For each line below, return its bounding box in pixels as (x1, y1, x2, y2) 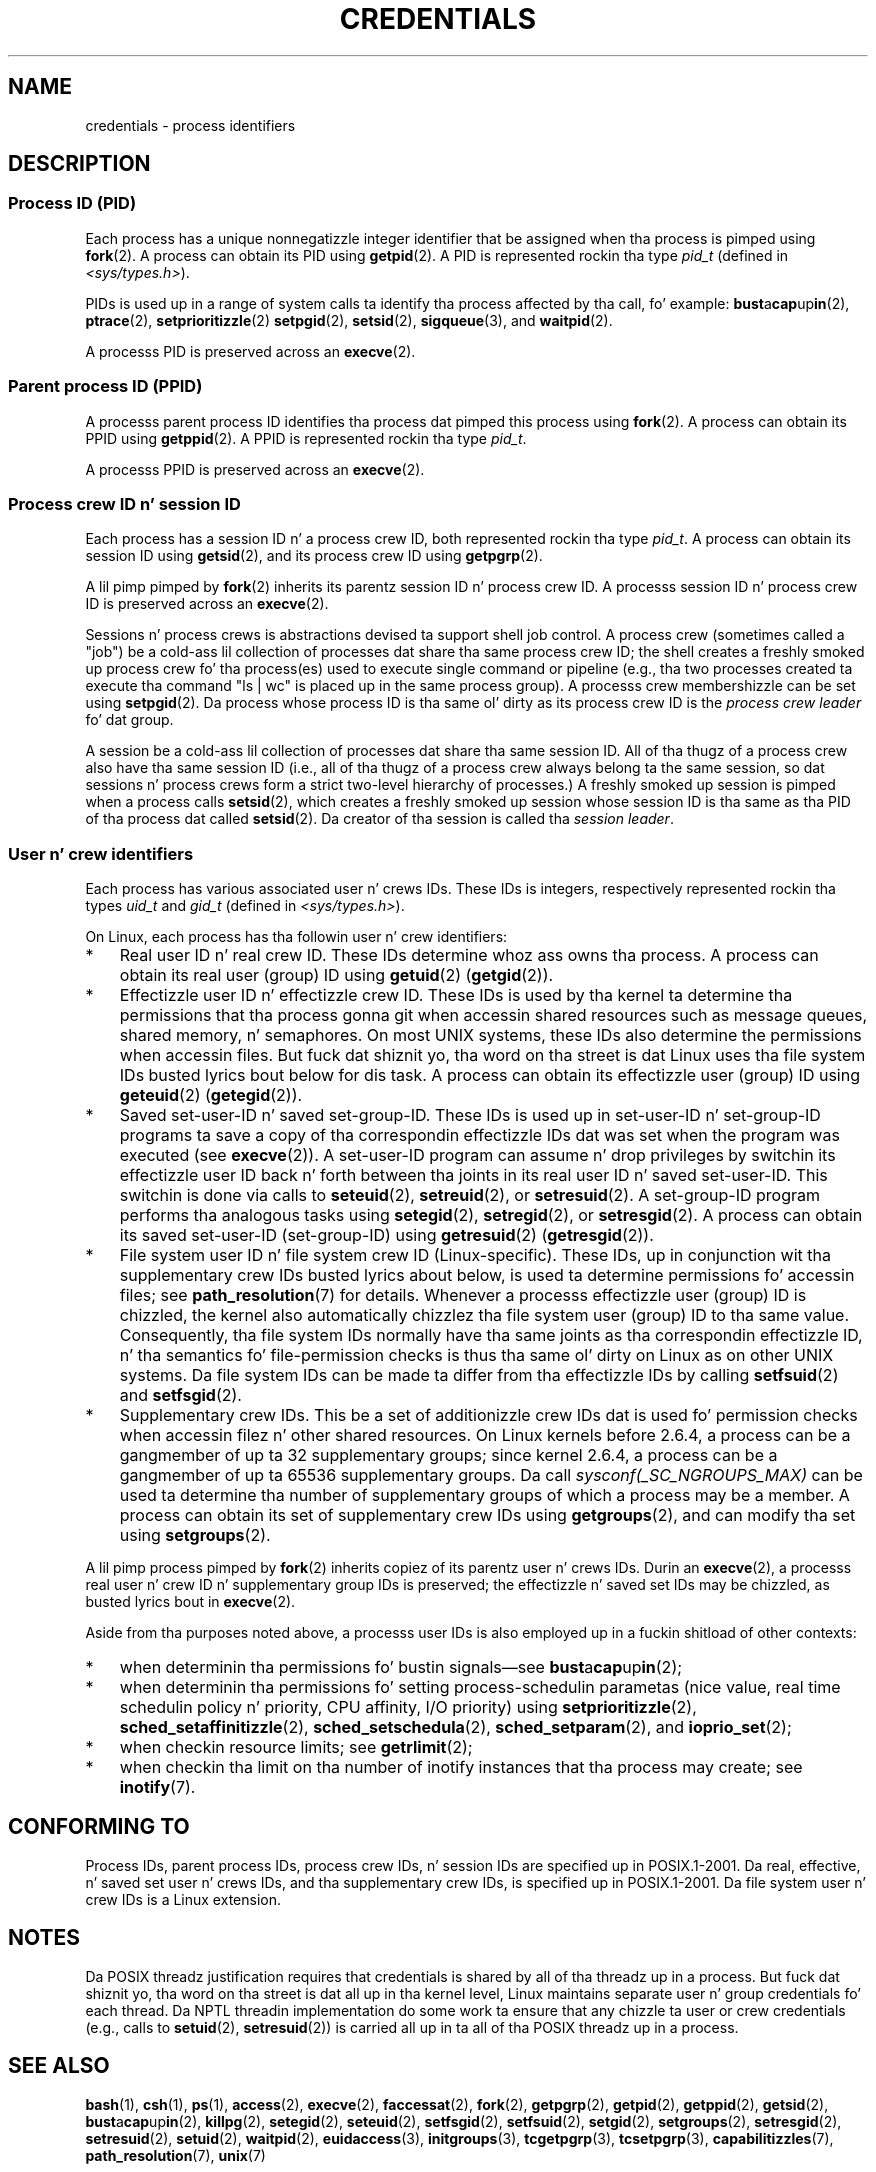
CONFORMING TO (8, 1814, 190, 1840)
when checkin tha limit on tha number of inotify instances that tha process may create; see (119, 1757, 803, 1778)
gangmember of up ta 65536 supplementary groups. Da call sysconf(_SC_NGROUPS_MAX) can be (119, 1465, 863, 1486)
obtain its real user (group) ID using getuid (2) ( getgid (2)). (119, 965, 554, 986)
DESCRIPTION (8, 151, 151, 177)
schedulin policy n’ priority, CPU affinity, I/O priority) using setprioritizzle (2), (119, 1697, 697, 1718)
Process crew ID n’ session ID (8, 493, 241, 514)
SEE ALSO (8, 2053, 110, 2079)
